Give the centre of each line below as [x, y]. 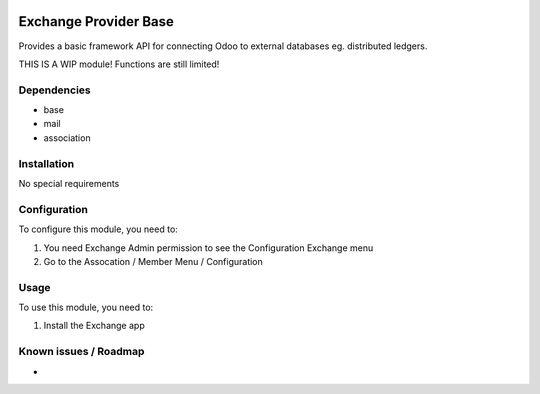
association [67, 137]
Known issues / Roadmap [81, 352]
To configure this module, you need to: [98, 229]
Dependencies [55, 90]
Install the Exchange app [94, 326]
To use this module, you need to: [86, 307]
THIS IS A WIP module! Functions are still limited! [119, 64]
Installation [46, 163]
